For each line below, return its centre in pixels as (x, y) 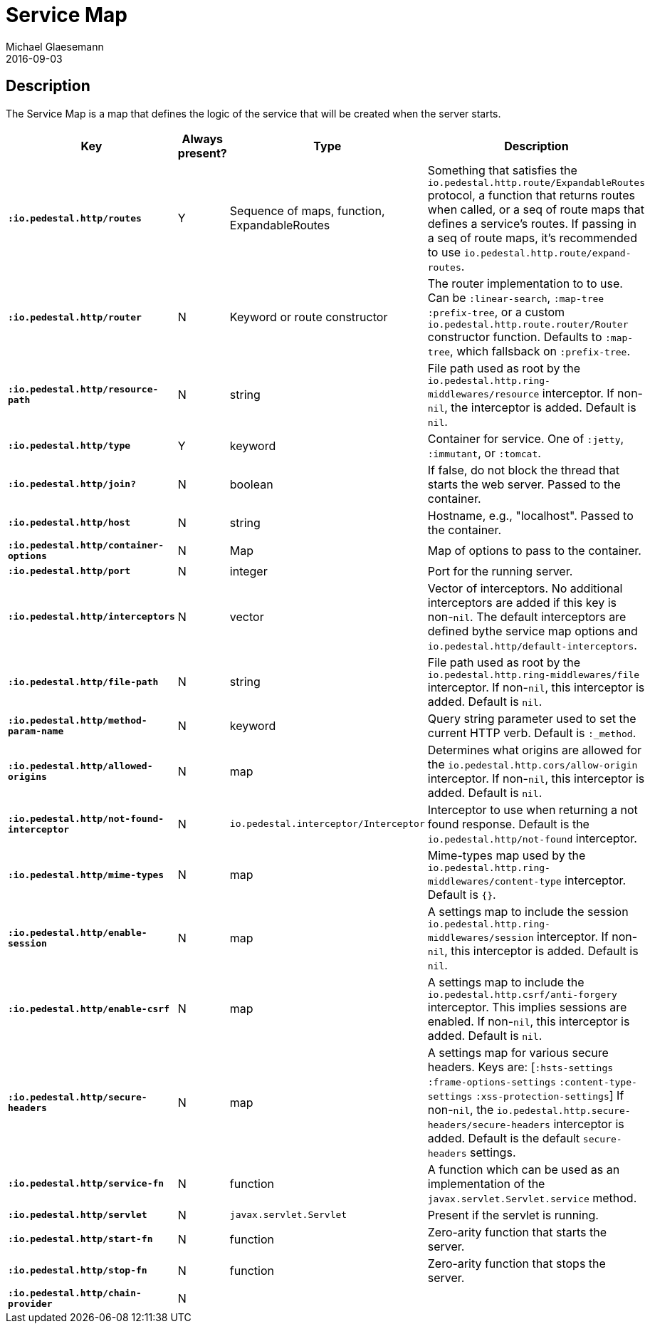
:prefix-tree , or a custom (496, 312)
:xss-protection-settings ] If (550, 1095)
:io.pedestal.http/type (69, 446)
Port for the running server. (500, 571)
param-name (36, 731)
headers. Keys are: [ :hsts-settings (520, 1067)
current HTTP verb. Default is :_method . (532, 733)
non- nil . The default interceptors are (527, 616)
